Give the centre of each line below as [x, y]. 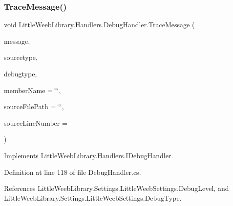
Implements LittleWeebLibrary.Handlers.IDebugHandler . [89, 155]
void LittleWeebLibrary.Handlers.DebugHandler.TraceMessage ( [99, 25]
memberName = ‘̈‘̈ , [32, 90]
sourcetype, [21, 57]
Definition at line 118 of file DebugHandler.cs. [73, 172]
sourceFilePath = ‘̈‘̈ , [34, 106]
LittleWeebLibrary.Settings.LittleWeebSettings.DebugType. [93, 197]
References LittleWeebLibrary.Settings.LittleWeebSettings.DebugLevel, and [116, 188]
